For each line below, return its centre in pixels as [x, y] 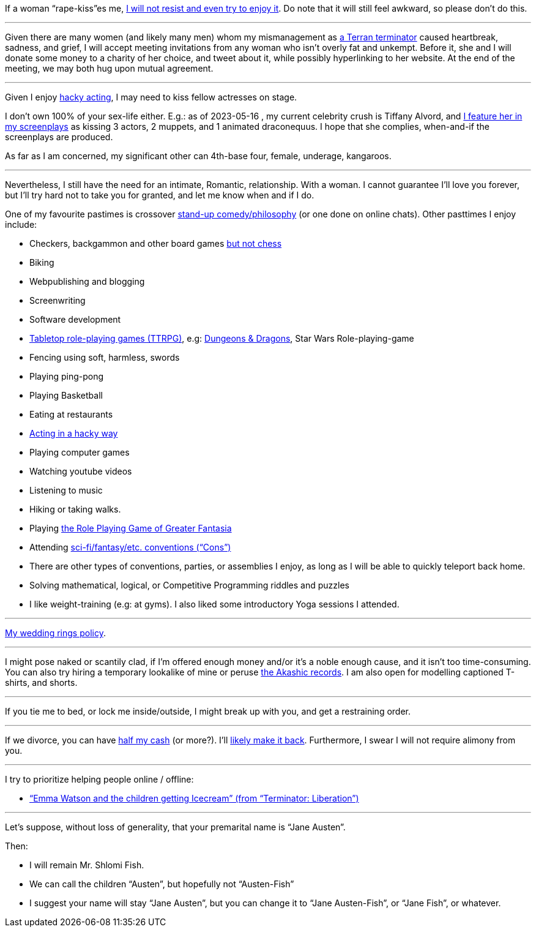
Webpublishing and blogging [87, 281]
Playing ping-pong [67, 376]
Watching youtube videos [81, 471]
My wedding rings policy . [55, 633]
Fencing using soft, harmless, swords [105, 357]
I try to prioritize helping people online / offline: [99, 779]
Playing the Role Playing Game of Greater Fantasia [131, 528]
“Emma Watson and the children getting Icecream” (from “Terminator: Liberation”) [194, 798]
